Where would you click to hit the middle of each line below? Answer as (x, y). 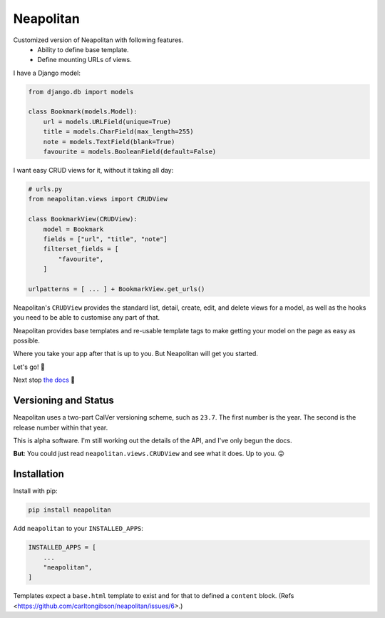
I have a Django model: (47, 73)
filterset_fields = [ (81, 249)
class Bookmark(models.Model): (83, 112)
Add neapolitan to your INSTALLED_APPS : (78, 529)
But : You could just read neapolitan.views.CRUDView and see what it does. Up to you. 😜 (149, 454)
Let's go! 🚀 (29, 367)
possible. (27, 341)
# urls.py (45, 189)
